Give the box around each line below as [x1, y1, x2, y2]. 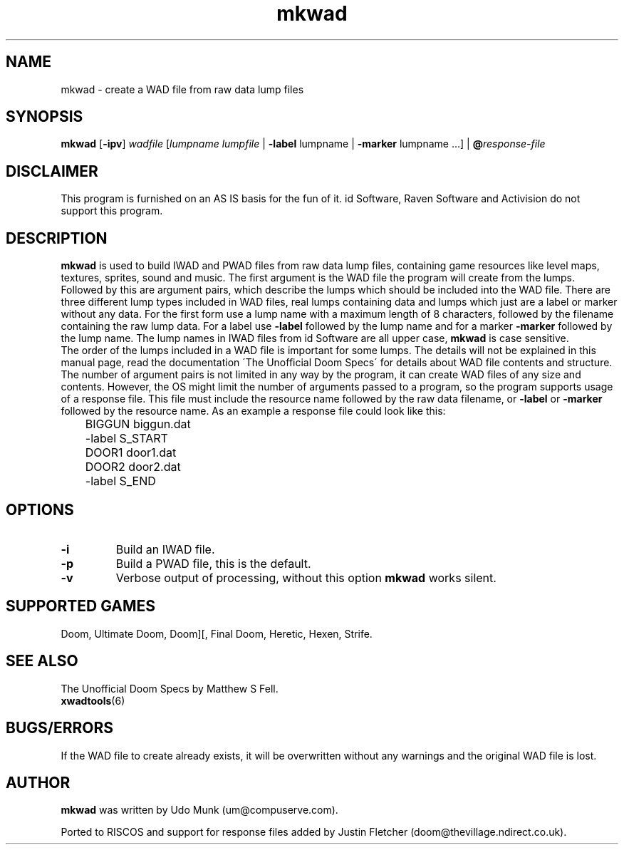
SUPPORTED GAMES [6, 597, 156, 616]
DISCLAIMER [6, 162, 98, 180]
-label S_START [85, 431, 168, 446]
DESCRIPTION [6, 229, 108, 247]
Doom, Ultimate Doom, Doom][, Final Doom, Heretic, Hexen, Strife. [61, 627, 373, 640]
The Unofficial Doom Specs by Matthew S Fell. [61, 682, 279, 695]
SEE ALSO [6, 652, 78, 670]
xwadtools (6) [61, 694, 125, 707]
